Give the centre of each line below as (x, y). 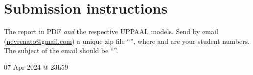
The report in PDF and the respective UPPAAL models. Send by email (111, 31)
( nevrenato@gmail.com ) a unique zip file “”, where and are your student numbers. (127, 41)
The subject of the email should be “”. (61, 50)
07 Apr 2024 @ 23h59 (36, 66)
